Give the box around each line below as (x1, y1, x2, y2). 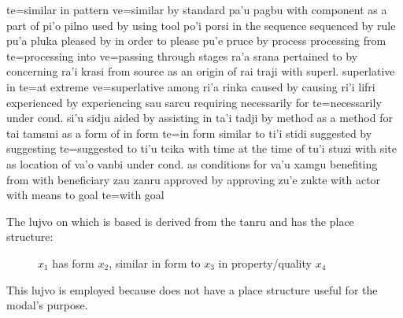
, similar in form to (109, 254, 201, 271)
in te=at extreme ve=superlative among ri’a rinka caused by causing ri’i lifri (6, 78, 375, 94)
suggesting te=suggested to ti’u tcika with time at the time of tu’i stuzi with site (6, 140, 397, 157)
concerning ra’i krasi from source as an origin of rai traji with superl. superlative (6, 63, 395, 79)
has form (52, 254, 94, 271)
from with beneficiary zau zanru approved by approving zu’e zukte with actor (6, 171, 381, 187)
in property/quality (218, 254, 312, 271)
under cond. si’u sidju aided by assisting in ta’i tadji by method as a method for (6, 109, 393, 126)
